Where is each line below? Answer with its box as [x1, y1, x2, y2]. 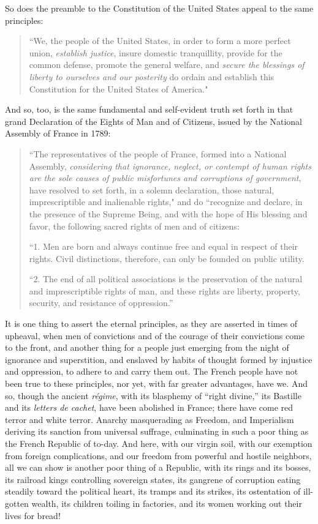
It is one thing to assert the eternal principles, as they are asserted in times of [5, 317, 298, 330]
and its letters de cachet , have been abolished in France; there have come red [5, 401, 293, 414]
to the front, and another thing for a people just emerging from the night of [5, 341, 289, 354]
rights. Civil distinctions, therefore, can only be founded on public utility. [29, 252, 305, 264]
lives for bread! [5, 509, 61, 522]
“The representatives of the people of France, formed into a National [29, 147, 287, 160]
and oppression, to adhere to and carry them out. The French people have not [5, 365, 298, 378]
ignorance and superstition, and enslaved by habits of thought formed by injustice [5, 353, 312, 365]
